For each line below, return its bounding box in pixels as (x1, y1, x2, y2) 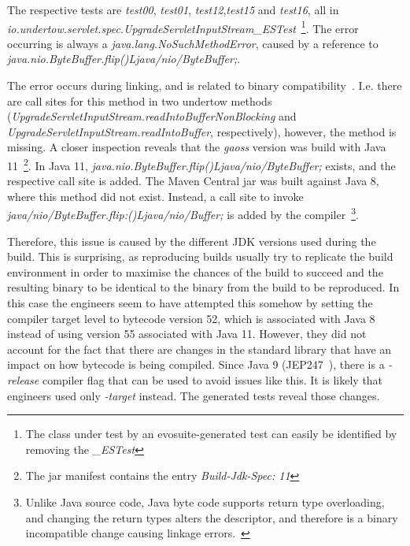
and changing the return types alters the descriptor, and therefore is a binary (25, 509, 398, 526)
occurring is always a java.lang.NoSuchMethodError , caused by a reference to (7, 35, 379, 51)
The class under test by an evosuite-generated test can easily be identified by (25, 425, 397, 442)
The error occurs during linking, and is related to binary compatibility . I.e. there (7, 77, 402, 94)
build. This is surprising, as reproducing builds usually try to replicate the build (7, 248, 393, 265)
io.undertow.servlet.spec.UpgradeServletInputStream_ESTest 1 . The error (7, 17, 359, 36)
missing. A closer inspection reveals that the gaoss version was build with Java (7, 139, 386, 155)
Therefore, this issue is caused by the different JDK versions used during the (7, 232, 376, 249)
